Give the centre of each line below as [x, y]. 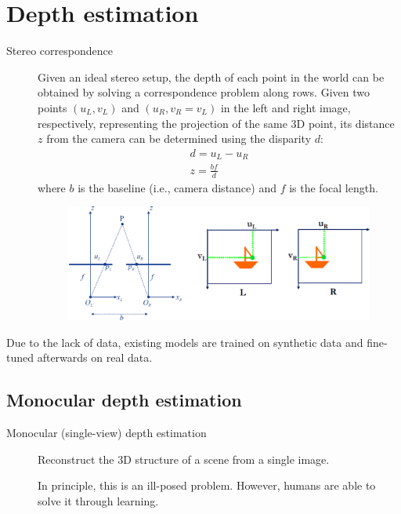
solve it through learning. [98, 501]
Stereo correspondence [60, 51]
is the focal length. [334, 187]
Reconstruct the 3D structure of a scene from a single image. [184, 459]
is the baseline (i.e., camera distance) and [177, 187]
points [52, 107]
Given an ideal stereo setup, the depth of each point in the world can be [211, 77]
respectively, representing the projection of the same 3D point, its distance [216, 123]
